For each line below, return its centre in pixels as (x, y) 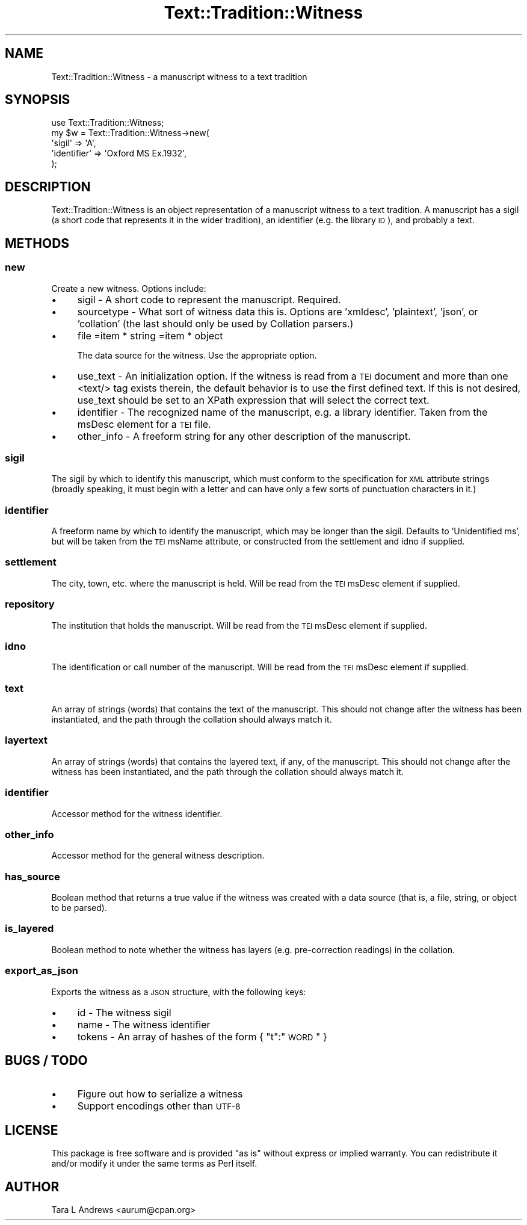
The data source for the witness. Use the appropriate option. (197, 355)
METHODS (37, 243)
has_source (32, 876)
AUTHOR (32, 1186)
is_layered (29, 929)
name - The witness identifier (144, 1024)
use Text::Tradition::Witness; (108, 123)
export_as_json (42, 971)
